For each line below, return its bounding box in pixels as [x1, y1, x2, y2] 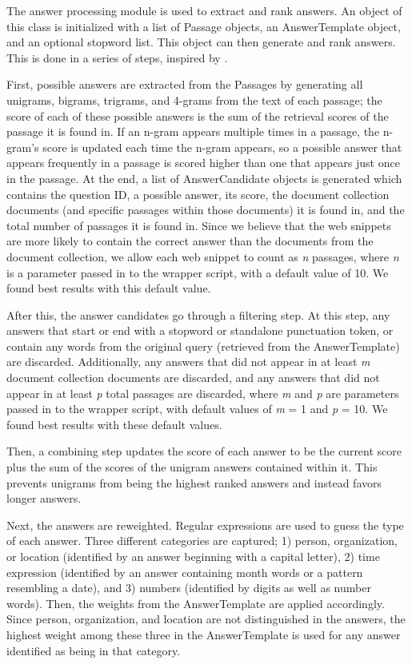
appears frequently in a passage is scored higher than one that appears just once [6, 154, 400, 171]
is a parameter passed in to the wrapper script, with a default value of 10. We [6, 264, 389, 280]
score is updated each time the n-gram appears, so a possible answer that [42, 138, 402, 155]
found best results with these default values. [6, 415, 222, 432]
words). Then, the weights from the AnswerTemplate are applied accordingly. [6, 594, 385, 611]
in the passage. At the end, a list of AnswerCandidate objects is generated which [6, 169, 402, 186]
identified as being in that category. [6, 642, 181, 658]
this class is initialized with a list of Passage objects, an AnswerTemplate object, [6, 18, 401, 34]
